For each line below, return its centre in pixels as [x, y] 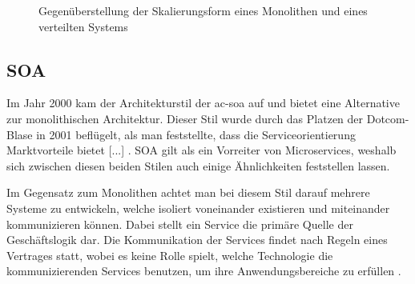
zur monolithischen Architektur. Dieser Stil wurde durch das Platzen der [185, 118]
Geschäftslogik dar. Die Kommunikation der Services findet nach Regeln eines [197, 240]
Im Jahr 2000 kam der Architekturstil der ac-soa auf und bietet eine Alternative [203, 103]
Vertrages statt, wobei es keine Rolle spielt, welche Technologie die [170, 255]
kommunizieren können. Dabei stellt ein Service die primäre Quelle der [180, 224]
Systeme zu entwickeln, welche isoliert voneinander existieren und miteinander [198, 208]
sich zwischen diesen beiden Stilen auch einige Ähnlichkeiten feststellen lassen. [198, 165]
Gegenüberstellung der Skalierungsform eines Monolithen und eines [203, 10]
